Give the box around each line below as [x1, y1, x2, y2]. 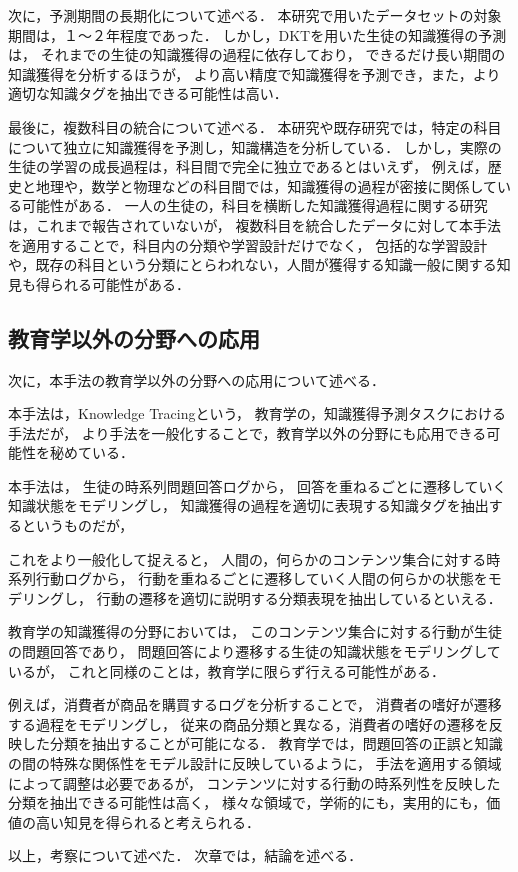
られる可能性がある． [49, 273, 190, 294]
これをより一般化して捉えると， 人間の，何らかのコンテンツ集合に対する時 [8, 548, 501, 569]
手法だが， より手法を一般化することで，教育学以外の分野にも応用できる [8, 422, 487, 443]
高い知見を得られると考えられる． [35, 811, 260, 832]
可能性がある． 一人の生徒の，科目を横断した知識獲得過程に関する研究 [21, 195, 488, 216]
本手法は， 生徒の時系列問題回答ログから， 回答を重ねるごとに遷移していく [8, 475, 507, 496]
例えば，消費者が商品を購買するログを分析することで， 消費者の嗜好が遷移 [8, 694, 502, 715]
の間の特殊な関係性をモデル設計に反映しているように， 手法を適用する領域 [8, 753, 502, 774]
